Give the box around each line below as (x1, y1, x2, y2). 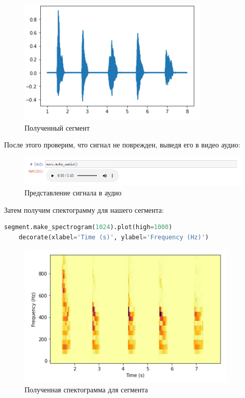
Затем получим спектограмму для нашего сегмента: (4, 204, 164, 215)
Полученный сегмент (24, 122, 90, 133)
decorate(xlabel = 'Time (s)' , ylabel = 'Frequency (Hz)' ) (18, 233, 209, 241)
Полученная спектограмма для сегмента (24, 384, 148, 395)
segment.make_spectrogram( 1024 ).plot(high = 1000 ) (4, 223, 173, 231)
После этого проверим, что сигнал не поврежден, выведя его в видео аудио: (4, 139, 240, 150)
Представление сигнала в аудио (24, 187, 122, 198)
